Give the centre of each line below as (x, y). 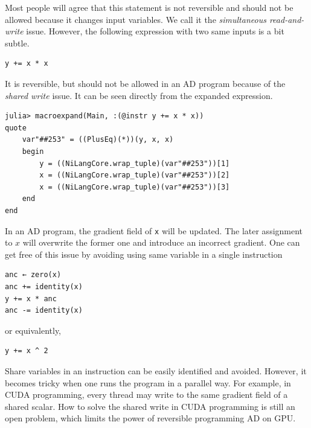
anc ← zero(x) (33, 275)
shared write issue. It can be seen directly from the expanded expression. (139, 95)
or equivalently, (33, 330)
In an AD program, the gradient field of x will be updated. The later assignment (154, 230)
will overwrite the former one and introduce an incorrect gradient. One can (161, 242)
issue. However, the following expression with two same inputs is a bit (155, 31)
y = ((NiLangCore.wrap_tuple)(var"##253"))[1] (135, 163)
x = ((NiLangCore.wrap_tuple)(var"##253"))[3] (135, 187)
